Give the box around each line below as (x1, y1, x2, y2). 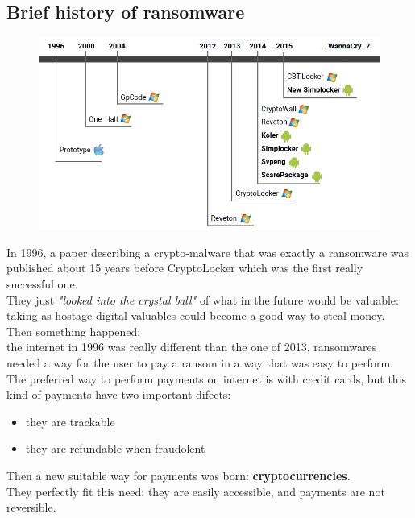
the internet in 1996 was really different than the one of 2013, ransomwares (6, 338, 377, 355)
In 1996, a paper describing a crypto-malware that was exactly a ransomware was (6, 243, 409, 260)
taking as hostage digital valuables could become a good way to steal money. (6, 307, 385, 324)
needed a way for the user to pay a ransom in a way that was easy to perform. (6, 354, 393, 371)
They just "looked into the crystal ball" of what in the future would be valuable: (6, 291, 399, 308)
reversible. (6, 499, 56, 516)
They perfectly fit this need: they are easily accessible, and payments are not (6, 483, 385, 499)
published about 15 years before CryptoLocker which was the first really (6, 259, 363, 276)
